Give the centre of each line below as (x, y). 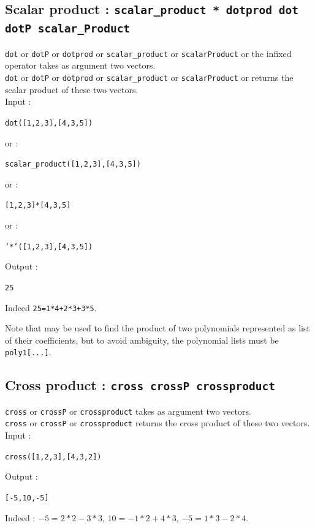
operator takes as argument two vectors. (80, 65)
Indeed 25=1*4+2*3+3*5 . (51, 307)
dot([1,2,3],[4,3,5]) (49, 123)
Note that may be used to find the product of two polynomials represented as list (157, 328)
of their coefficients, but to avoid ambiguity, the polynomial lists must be (142, 340)
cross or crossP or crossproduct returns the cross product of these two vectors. (157, 423)
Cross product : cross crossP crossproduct (140, 385)
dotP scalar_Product (68, 29)
